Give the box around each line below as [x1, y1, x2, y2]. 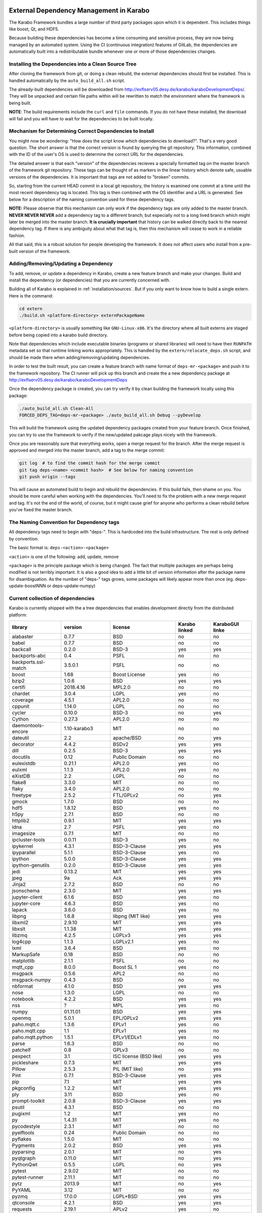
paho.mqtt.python [12, 1034, 53, 1040]
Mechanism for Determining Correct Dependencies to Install [9, 128, 154, 134]
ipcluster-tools [12, 836, 46, 843]
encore [12, 728, 29, 735]
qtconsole [12, 1199, 35, 1206]
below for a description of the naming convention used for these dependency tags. [9, 197, 175, 202]
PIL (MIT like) [113, 1065, 143, 1072]
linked [178, 627, 193, 633]
